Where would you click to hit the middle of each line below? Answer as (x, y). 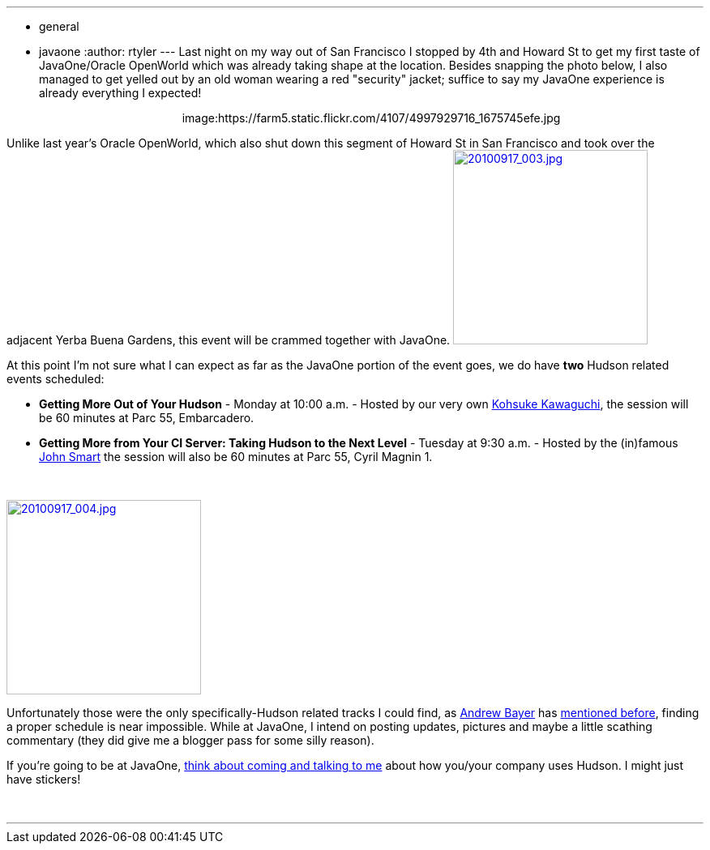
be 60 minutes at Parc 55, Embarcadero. (147, 418)
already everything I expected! (120, 93)
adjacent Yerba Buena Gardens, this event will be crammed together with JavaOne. (229, 340)
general (59, 26)
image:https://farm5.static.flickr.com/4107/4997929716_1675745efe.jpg (371, 118)
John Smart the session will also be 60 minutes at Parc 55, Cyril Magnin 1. (236, 457)
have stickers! (44, 779)
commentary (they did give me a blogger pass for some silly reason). (190, 740)
